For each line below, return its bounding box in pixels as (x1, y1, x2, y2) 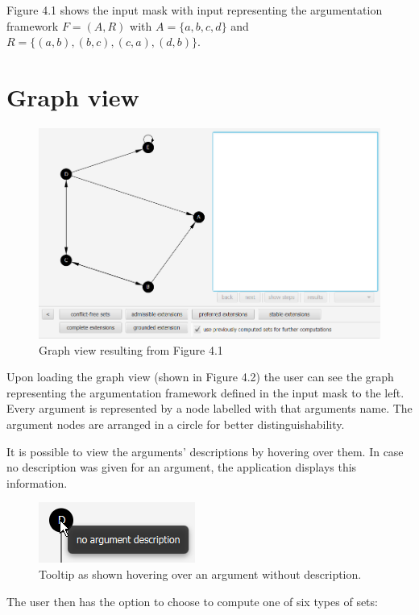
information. (6, 474, 68, 491)
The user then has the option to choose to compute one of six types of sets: (6, 592, 378, 609)
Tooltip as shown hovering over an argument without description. (39, 566, 362, 583)
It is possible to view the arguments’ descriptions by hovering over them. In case (6, 443, 404, 459)
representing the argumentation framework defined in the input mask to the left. (6, 384, 404, 401)
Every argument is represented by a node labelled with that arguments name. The (6, 400, 413, 417)
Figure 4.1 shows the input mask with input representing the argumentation (6, 2, 383, 18)
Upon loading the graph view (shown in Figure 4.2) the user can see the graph (6, 368, 394, 385)
